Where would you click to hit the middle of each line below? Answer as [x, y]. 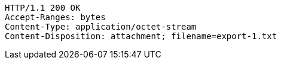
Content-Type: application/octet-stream [101, 27]
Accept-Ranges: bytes [55, 17]
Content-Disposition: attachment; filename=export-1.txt [141, 36]
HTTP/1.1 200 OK [43, 8]
